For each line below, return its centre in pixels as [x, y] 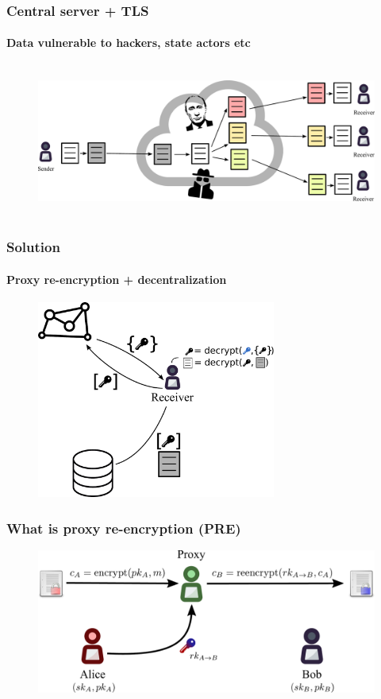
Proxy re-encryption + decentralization [117, 279]
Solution [33, 247]
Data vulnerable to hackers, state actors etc [129, 43]
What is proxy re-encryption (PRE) [124, 528]
